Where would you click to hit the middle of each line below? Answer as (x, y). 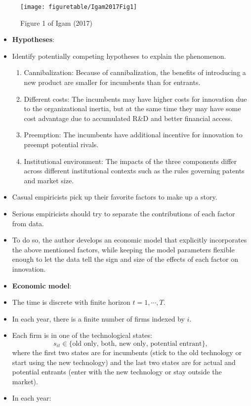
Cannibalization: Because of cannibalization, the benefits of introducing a (135, 72)
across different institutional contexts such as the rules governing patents (134, 171)
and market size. (49, 180)
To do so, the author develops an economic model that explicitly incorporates (129, 240)
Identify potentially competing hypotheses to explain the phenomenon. (119, 56)
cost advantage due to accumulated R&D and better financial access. (128, 118)
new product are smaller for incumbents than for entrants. (112, 82)
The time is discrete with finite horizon (71, 302)
